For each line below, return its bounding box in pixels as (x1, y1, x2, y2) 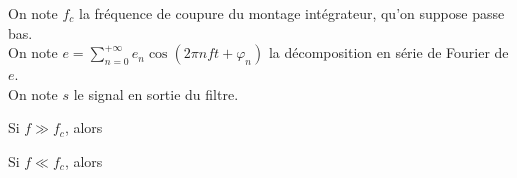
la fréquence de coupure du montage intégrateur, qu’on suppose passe (79, 3, 505, 23)
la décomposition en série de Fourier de (268, 42, 509, 63)
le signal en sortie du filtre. (73, 83, 239, 104)
